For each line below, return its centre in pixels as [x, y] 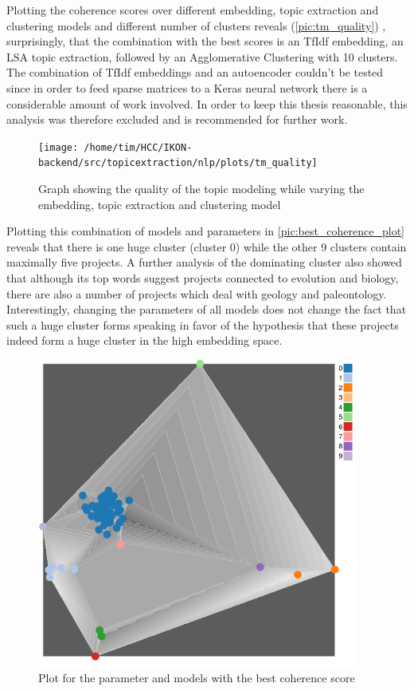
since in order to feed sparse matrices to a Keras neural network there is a [187, 87]
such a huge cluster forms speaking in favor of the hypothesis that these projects [203, 324]
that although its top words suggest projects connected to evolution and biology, [203, 278]
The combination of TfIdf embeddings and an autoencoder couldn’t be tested [195, 72]
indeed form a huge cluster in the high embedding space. [145, 340]
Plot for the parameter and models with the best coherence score [197, 678]
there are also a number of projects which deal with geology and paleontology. [197, 293]
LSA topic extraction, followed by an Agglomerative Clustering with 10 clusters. [202, 56]
